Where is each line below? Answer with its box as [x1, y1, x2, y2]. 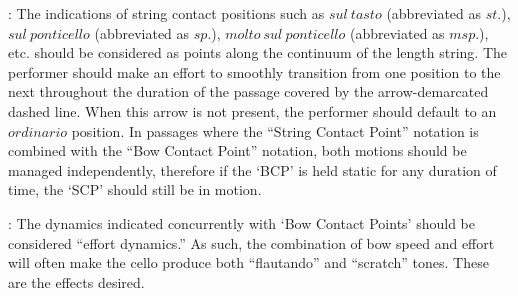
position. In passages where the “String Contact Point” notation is [71, 120, 479, 141]
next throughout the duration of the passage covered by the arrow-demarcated [8, 81, 489, 102]
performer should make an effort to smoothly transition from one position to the [8, 61, 501, 82]
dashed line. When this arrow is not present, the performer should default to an [8, 100, 497, 121]
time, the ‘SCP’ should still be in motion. [8, 179, 262, 200]
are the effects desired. [8, 271, 145, 292]
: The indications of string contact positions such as [8, 3, 325, 23]
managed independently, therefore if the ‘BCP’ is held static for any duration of [8, 159, 497, 180]
